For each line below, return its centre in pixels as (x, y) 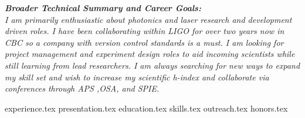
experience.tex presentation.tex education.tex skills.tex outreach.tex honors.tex (146, 108)
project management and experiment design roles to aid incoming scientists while (150, 54)
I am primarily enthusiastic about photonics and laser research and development (148, 19)
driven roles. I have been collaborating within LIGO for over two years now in (145, 31)
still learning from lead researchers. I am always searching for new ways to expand (152, 65)
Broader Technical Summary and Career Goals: (103, 8)
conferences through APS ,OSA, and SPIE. (82, 88)
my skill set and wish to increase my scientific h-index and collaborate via (137, 77)
